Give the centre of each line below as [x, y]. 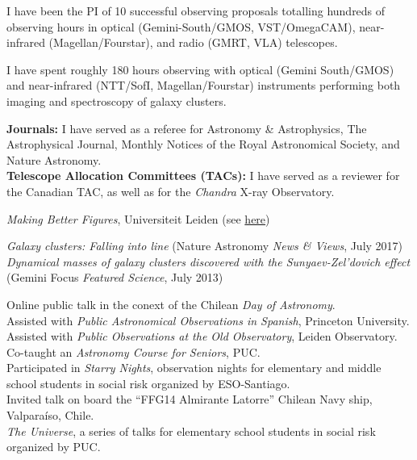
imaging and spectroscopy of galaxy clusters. [117, 100]
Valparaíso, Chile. [50, 415]
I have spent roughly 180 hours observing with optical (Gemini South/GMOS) [200, 69]
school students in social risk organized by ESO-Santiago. [148, 383]
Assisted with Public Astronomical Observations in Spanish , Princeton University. [208, 320]
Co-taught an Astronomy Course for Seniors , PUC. [133, 351]
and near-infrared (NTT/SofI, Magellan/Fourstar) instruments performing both [204, 85]
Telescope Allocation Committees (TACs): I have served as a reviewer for [203, 176]
